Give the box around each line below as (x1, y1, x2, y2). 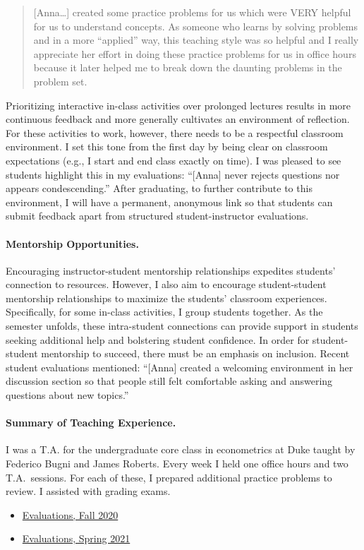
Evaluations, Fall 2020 (22, 507, 119, 522)
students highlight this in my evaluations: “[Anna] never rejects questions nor (6, 167, 340, 181)
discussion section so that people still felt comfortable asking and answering (6, 373, 333, 388)
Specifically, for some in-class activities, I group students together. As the (6, 304, 323, 319)
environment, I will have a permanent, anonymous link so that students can (6, 194, 333, 209)
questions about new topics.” (6, 388, 129, 402)
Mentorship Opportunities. (6, 236, 139, 251)
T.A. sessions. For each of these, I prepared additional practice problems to (6, 470, 332, 484)
